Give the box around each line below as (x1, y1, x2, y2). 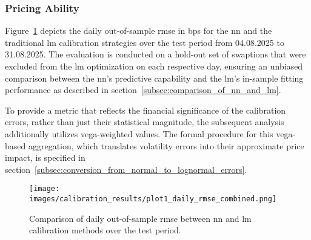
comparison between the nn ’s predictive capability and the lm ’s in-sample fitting (5, 71, 304, 84)
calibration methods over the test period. (29, 224, 181, 236)
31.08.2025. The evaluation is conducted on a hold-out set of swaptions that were (5, 48, 306, 60)
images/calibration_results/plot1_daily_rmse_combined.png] (29, 195, 277, 203)
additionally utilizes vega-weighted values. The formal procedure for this (5, 127, 273, 140)
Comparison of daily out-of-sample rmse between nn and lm (29, 212, 252, 224)
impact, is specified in (5, 151, 85, 164)
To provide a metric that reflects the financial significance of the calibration (5, 103, 286, 116)
